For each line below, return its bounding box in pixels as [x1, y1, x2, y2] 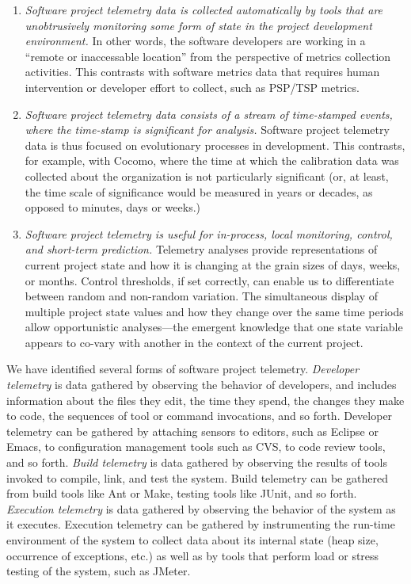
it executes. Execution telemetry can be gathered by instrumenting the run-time [6, 516, 395, 532]
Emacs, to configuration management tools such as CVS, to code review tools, [6, 438, 386, 455]
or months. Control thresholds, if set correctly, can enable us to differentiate [25, 272, 394, 288]
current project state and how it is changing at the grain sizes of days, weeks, [25, 256, 401, 273]
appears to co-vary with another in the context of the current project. [25, 334, 363, 350]
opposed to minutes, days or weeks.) [25, 199, 201, 216]
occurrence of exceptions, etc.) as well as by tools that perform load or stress [6, 547, 379, 563]
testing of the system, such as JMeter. [6, 563, 191, 579]
